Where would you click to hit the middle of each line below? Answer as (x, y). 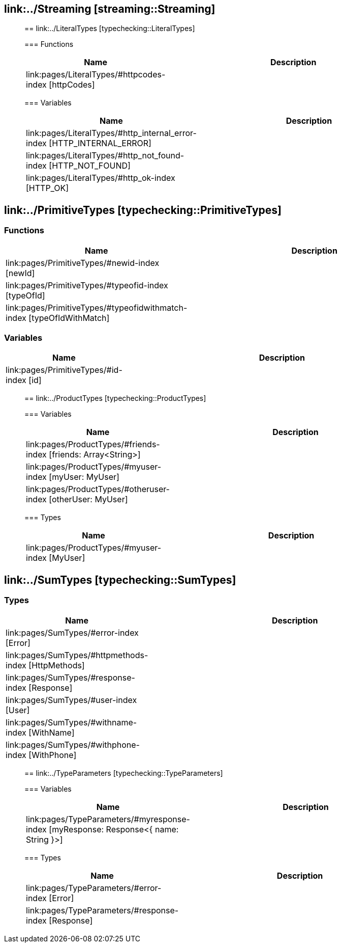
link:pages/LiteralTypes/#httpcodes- (96, 75)
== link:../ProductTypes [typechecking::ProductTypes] (115, 398)
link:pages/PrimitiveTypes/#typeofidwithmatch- (97, 307)
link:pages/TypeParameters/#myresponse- (108, 819)
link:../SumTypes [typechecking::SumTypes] (120, 580)
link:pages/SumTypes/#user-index (71, 700)
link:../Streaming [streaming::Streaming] (110, 9)
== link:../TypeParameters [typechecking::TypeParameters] (124, 773)
